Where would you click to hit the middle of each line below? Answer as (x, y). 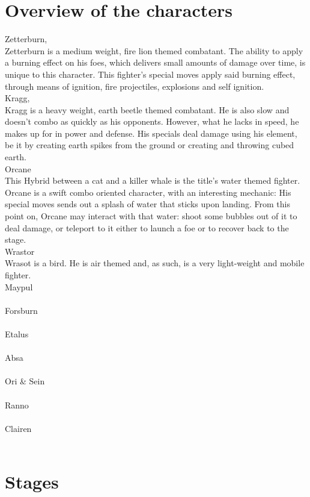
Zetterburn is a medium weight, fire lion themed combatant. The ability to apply (154, 50)
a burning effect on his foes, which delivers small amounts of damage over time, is (155, 62)
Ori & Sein (25, 381)
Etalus (17, 333)
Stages (32, 482)
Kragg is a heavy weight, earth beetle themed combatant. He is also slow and (147, 109)
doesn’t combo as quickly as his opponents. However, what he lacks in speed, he (152, 121)
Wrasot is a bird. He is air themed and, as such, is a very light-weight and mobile (155, 263)
